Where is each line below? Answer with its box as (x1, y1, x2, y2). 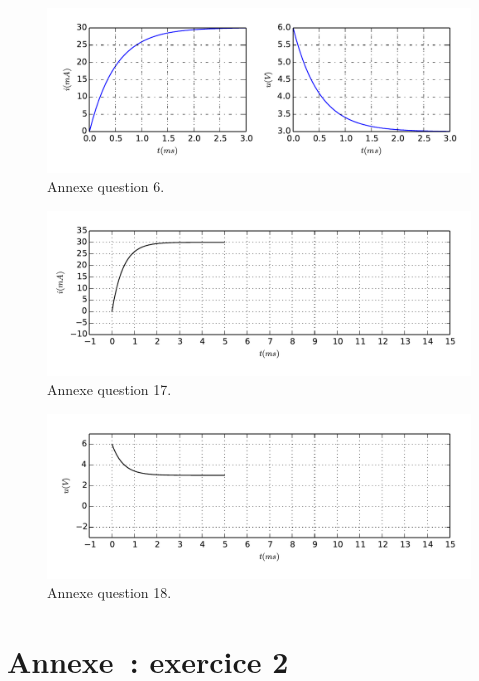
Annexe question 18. (47, 582, 172, 603)
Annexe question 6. (47, 176, 165, 197)
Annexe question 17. (47, 379, 172, 400)
